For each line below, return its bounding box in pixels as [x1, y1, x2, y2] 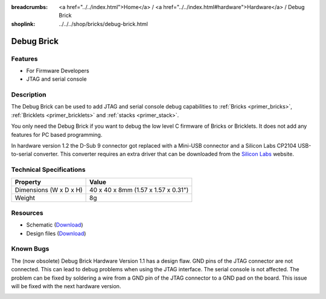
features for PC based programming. [11, 131, 103, 138]
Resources [11, 209, 43, 217]
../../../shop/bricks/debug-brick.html [59, 20, 148, 27]
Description [11, 90, 46, 99]
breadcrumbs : [11, 4, 48, 10]
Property [14, 178, 42, 186]
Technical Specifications [11, 166, 86, 174]
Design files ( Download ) [26, 230, 86, 237]
